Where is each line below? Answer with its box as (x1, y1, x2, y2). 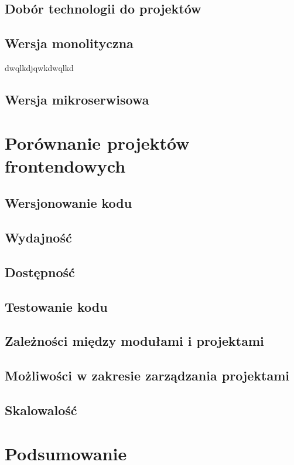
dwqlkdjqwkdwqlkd (5, 61, 74, 73)
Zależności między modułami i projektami (5, 332, 264, 350)
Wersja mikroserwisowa (5, 90, 149, 108)
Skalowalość (5, 401, 77, 419)
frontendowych (5, 153, 126, 177)
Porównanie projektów (5, 130, 190, 154)
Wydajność (5, 228, 72, 247)
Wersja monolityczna (5, 34, 134, 52)
